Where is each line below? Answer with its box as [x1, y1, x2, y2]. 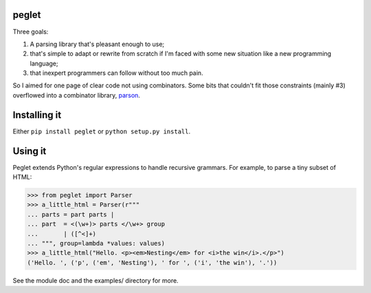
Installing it [12, 109, 62, 120]
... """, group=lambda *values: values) [27, 239, 165, 247]
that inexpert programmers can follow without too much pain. [30, 69, 203, 77]
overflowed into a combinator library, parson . [12, 91, 141, 99]
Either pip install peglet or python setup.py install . [12, 127, 191, 135]
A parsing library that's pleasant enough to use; [30, 40, 165, 48]
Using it [12, 145, 47, 157]
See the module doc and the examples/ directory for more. [12, 276, 179, 285]
